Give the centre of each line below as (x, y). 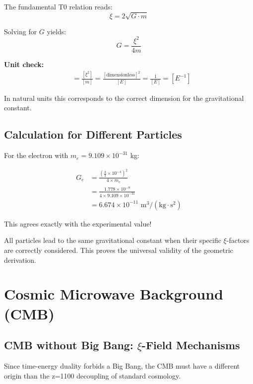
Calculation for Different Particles (93, 134)
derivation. (20, 260)
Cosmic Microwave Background (114, 294)
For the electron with (36, 155)
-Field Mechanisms (191, 345)
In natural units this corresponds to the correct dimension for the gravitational (124, 98)
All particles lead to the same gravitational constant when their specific (113, 240)
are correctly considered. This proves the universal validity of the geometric (119, 250)
